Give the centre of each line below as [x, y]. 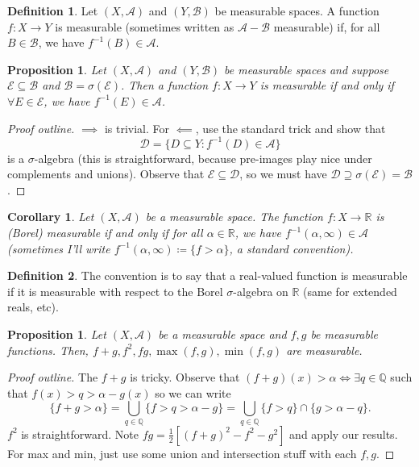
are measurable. [324, 350]
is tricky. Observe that [185, 377]
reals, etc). [33, 307]
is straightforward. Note [80, 434]
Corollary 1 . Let [51, 217]
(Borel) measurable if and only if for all [105, 233]
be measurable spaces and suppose [307, 69]
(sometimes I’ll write [59, 248]
